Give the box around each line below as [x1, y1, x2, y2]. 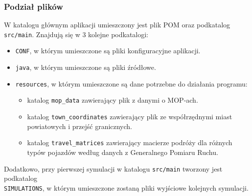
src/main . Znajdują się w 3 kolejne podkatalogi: [4, 29, 149, 39]
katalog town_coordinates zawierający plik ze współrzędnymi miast [27, 111, 232, 122]
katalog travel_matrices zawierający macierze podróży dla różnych [27, 137, 232, 148]
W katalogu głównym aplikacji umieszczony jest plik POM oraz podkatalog [4, 20, 230, 30]
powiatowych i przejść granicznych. [27, 121, 133, 131]
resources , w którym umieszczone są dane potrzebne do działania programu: [15, 78, 248, 88]
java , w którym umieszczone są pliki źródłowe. [15, 62, 156, 72]
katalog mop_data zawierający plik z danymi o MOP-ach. [27, 95, 198, 105]
